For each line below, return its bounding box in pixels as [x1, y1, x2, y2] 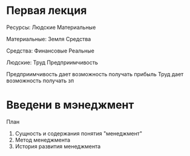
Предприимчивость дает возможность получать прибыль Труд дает [6, 70, 184, 77]
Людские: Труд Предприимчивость [6, 59, 99, 66]
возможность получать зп [6, 77, 74, 84]
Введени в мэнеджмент [6, 98, 134, 112]
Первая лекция [6, 4, 87, 18]
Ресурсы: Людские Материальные [6, 24, 96, 31]
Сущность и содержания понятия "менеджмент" [15, 129, 142, 137]
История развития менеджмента [15, 143, 101, 150]
